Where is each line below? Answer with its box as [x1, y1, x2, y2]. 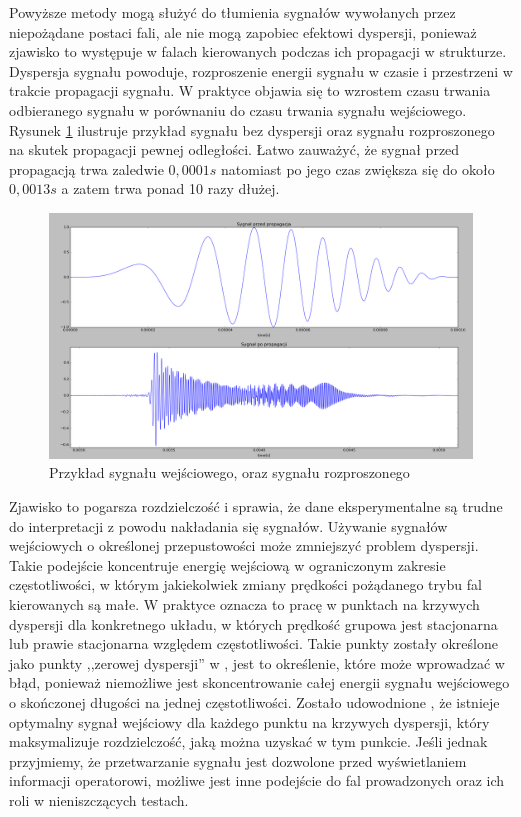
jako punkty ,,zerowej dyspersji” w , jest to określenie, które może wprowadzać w [9, 652, 505, 673]
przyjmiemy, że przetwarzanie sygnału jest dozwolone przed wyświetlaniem [9, 750, 467, 771]
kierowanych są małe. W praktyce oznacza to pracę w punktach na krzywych [9, 594, 480, 615]
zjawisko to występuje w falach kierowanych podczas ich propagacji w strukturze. [9, 41, 507, 62]
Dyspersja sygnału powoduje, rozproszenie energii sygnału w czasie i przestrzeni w [9, 60, 513, 81]
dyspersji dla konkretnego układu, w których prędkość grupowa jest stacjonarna [9, 613, 498, 634]
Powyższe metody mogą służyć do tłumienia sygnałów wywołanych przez [9, 2, 456, 22]
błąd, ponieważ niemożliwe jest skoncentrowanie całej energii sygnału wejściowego [9, 672, 510, 693]
